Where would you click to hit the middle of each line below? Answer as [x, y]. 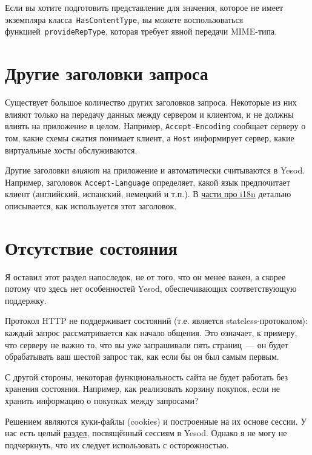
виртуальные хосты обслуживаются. [71, 150]
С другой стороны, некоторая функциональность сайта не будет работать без [147, 376]
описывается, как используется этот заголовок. [91, 205]
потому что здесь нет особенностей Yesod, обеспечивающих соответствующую [151, 288]
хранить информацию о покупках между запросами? [102, 401]
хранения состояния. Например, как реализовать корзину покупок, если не [142, 389]
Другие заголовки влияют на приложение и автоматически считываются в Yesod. [155, 170]
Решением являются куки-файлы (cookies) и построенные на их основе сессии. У [156, 421]
